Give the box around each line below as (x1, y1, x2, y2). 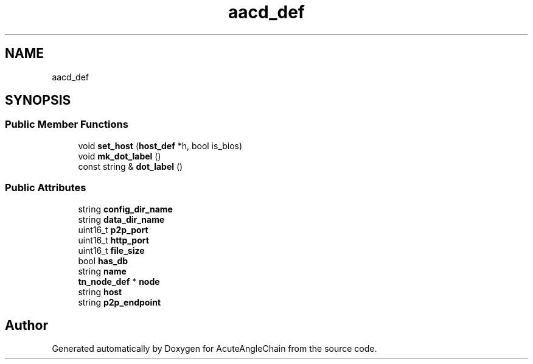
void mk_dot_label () (78, 150, 161, 161)
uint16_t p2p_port (78, 224, 148, 235)
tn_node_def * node (78, 276, 160, 287)
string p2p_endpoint (78, 296, 161, 307)
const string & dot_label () (78, 161, 183, 172)
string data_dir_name (78, 214, 165, 225)
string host (78, 286, 122, 297)
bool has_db (78, 255, 128, 266)
